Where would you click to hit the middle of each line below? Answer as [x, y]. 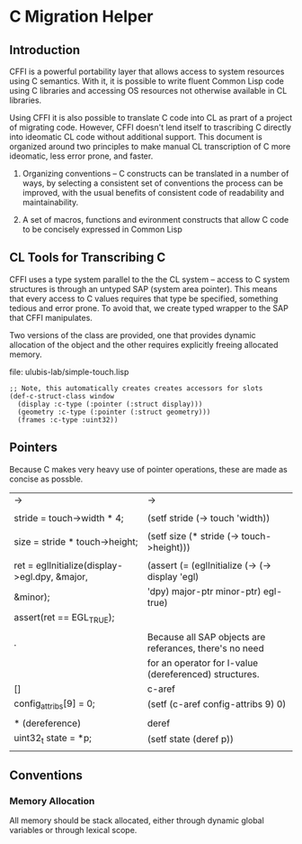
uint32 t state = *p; [53, 739]
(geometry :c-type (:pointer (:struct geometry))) [114, 412]
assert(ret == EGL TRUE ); [64, 618]
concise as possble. [46, 479]
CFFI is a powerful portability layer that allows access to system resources [147, 71]
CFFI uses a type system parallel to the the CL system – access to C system [150, 279]
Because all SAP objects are [206, 637]
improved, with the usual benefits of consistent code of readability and [153, 193]
